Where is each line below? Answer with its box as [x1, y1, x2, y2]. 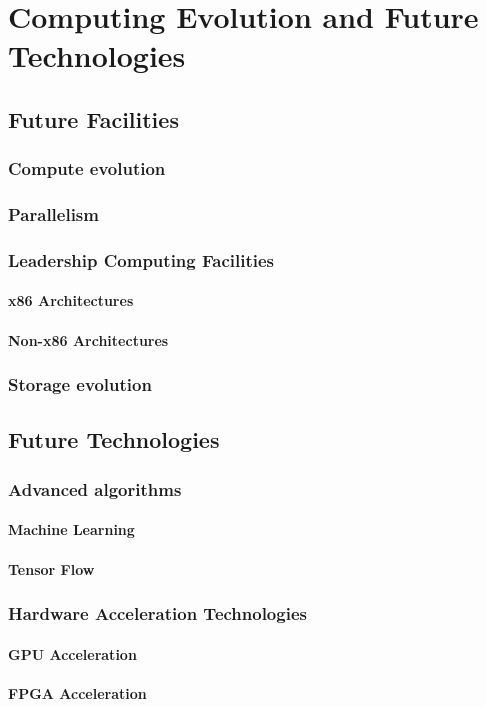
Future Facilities [8, 103, 179, 134]
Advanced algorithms [8, 476, 182, 501]
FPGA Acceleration [8, 682, 147, 703]
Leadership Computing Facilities [8, 247, 274, 272]
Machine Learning [8, 519, 135, 540]
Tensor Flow [8, 558, 95, 579]
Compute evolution [8, 156, 166, 181]
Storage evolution [8, 372, 152, 397]
